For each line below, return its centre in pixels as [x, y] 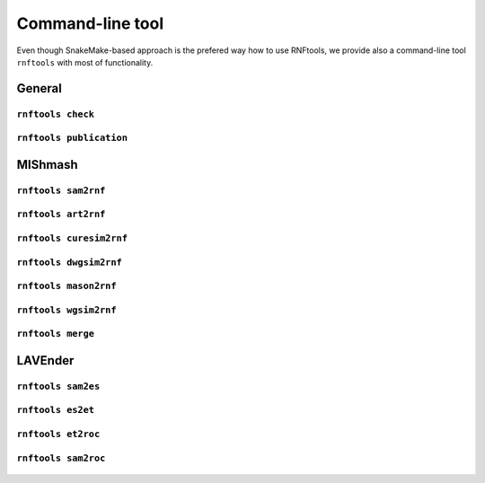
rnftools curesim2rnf [72, 238]
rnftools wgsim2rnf [66, 310]
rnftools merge [55, 334]
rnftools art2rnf [61, 214]
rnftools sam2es [58, 386]
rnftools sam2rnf [61, 190]
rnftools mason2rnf [66, 286]
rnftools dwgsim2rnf [70, 262]
